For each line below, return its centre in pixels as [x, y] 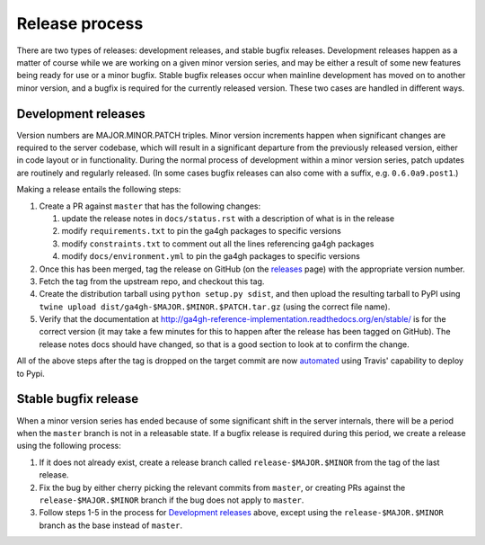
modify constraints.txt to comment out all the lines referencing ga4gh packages [218, 244]
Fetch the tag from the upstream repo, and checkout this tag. [152, 281]
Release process [80, 23]
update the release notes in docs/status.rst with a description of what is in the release [228, 218]
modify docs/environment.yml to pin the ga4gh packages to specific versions [211, 256]
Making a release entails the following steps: [99, 190]
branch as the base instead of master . [111, 525]
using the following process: [69, 446]
